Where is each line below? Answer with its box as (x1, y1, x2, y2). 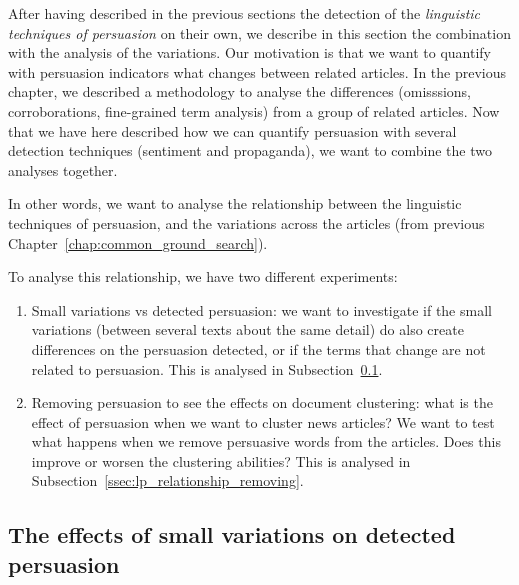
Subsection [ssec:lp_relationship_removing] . (31, 470, 304, 491)
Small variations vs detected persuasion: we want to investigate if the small (31, 299, 492, 320)
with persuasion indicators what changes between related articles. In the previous (8, 61, 507, 82)
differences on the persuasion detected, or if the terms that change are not (31, 338, 486, 359)
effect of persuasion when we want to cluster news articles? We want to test (31, 411, 495, 432)
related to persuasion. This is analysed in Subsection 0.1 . (31, 358, 383, 379)
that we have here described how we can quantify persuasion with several (8, 120, 457, 141)
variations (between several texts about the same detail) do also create (31, 319, 464, 340)
